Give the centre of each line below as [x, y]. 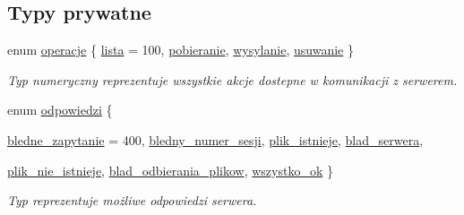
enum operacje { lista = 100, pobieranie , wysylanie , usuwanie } [180, 50]
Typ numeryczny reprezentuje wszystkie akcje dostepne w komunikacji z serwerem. [232, 79]
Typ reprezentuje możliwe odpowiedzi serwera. [132, 200]
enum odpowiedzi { [60, 110]
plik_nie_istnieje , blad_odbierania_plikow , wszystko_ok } [170, 170]
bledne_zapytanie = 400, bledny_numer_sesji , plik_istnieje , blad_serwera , [215, 139]
